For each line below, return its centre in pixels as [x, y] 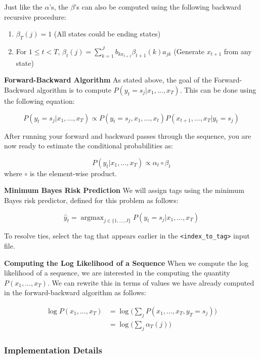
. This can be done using [218, 89]
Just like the [23, 7]
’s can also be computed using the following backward [158, 7]
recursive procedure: [35, 16]
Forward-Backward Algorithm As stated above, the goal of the [108, 80]
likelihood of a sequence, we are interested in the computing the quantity [117, 273]
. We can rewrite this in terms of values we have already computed [151, 282]
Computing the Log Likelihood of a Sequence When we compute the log [126, 263]
